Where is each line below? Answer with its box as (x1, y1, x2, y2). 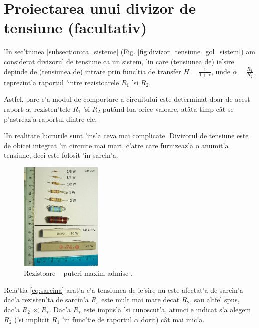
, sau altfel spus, (190, 294, 240, 305)
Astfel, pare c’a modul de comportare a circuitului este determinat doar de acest (4, 94, 250, 104)
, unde (211, 66, 231, 76)
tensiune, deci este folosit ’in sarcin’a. (4, 150, 118, 160)
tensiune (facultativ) (4, 17, 147, 38)
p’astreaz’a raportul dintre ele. (4, 113, 97, 124)
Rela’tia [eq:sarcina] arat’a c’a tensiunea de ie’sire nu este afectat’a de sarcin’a (4, 284, 243, 295)
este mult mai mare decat (101, 294, 180, 305)
